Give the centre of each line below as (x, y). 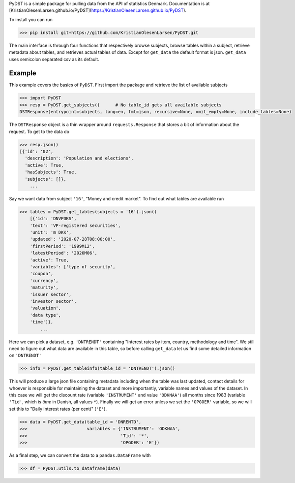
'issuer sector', (51, 294)
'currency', (44, 280)
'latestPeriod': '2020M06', (64, 253)
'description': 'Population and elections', (79, 158)
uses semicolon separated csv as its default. (54, 59)
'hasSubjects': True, (51, 172)
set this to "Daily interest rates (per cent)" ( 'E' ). (58, 409)
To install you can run (31, 19)
